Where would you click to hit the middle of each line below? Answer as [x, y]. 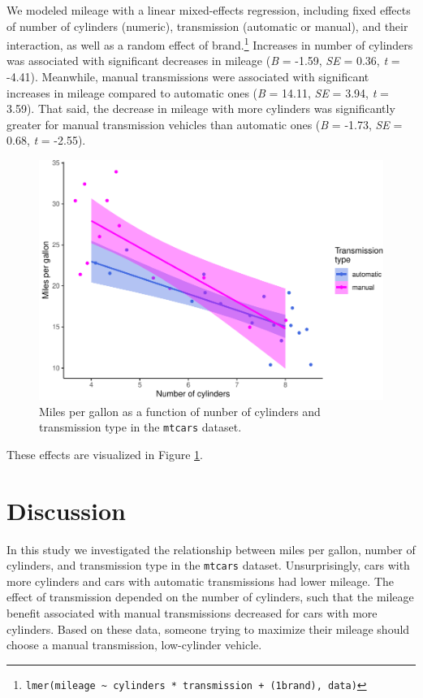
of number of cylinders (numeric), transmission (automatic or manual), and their [207, 26]
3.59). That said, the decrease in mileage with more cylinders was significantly [201, 108]
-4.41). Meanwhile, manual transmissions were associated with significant [188, 77]
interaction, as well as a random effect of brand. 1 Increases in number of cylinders [210, 43]
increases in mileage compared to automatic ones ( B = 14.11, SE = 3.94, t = [198, 92]
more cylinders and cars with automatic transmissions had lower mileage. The [201, 581]
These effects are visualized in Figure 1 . [105, 454]
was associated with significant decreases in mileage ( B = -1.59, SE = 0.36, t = [203, 61]
